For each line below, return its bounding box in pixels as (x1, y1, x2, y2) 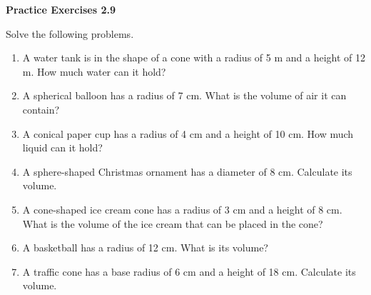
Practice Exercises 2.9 (6, 2, 116, 16)
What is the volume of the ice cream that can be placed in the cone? (22, 216, 323, 231)
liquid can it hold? (22, 140, 103, 155)
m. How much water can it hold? (22, 64, 166, 79)
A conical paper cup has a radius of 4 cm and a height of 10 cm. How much (22, 126, 354, 141)
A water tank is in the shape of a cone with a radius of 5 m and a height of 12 (22, 50, 365, 65)
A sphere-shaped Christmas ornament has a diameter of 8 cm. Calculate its (22, 164, 352, 179)
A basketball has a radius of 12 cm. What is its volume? (22, 240, 268, 255)
